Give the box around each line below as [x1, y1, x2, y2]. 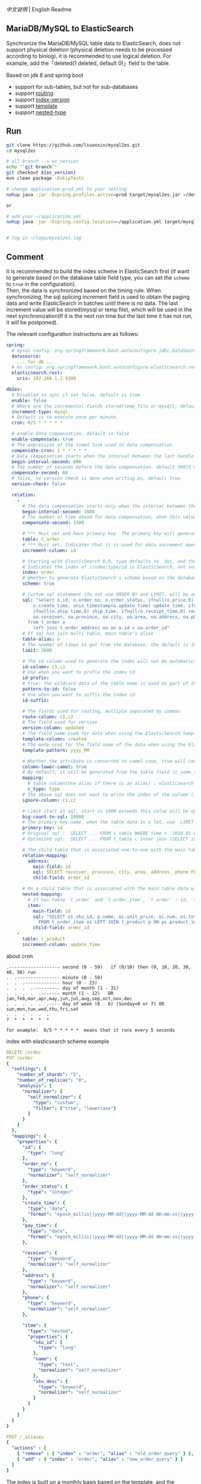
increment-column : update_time [22, 941, 100, 947]
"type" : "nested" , [28, 1328, 74, 1334]
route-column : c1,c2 [22, 713, 74, 720]
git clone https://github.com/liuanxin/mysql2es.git [6, 142, 141, 148]
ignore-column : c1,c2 [22, 797, 77, 803]
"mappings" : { [11, 1133, 47, 1139]
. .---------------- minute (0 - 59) [6, 974, 103, 980]
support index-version [14, 96, 70, 103]
